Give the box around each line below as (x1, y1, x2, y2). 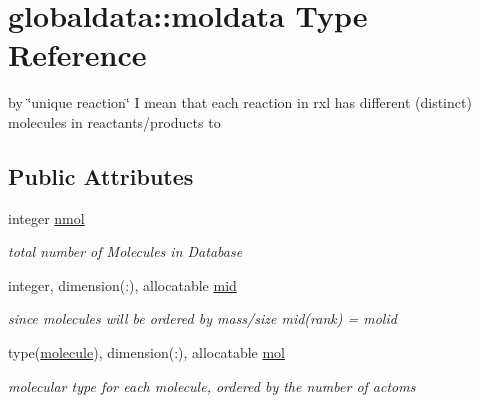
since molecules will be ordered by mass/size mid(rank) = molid (8, 308, 397, 329)
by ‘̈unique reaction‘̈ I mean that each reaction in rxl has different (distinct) (8, 92, 472, 113)
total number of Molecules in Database (8, 241, 243, 262)
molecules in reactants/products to (8, 111, 221, 132)
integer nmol (8, 207, 85, 228)
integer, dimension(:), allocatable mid (8, 274, 237, 295)
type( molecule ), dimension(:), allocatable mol (8, 342, 286, 363)
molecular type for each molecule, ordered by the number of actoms (8, 375, 416, 396)
